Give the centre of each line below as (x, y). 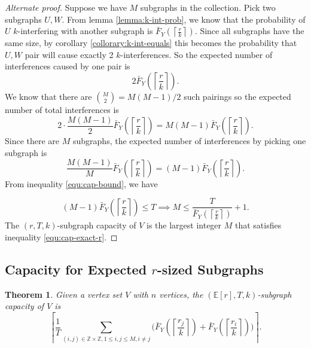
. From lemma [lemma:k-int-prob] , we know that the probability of (184, 19)
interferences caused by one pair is (68, 66)
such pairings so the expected (237, 96)
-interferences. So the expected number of (196, 54)
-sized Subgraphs (210, 269)
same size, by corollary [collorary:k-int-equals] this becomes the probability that (151, 43)
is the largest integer (184, 225)
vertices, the (181, 294)
